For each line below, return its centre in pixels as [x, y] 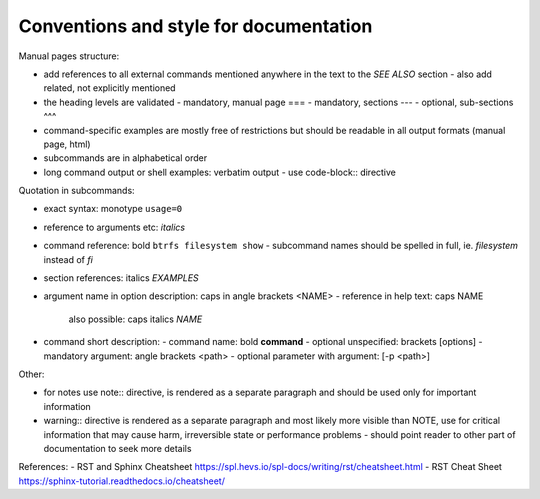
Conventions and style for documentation [195, 26]
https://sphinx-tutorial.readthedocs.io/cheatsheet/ [121, 481]
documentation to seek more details [117, 448]
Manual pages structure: [69, 56]
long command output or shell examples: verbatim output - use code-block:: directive [220, 172]
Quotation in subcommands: [76, 191]
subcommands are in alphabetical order [125, 158]
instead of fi [68, 259]
